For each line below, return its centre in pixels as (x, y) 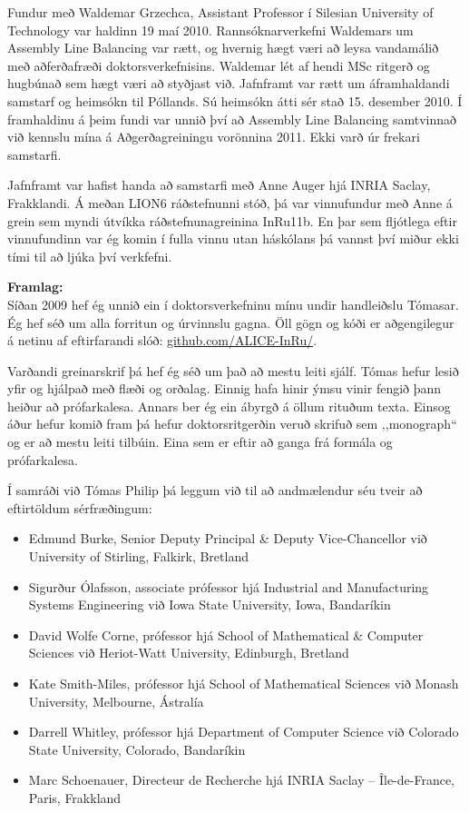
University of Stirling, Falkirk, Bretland (138, 556)
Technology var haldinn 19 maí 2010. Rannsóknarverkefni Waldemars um (210, 30)
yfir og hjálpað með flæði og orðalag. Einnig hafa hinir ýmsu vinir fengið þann (225, 388)
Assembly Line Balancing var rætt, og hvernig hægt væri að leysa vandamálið (223, 48)
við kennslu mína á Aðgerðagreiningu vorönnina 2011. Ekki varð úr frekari (214, 137)
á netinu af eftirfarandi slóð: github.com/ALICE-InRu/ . (162, 340)
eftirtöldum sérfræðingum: (80, 507)
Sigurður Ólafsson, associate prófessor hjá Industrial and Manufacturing (229, 586)
